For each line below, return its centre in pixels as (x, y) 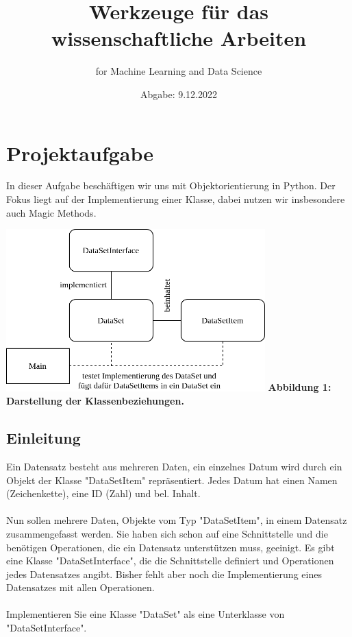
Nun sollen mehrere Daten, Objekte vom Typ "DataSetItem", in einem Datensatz (177, 520)
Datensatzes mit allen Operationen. (80, 587)
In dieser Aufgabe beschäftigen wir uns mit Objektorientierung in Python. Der (171, 185)
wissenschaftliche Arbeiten (179, 38)
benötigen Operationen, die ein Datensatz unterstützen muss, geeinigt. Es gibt (171, 547)
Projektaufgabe (80, 153)
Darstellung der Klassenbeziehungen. (95, 401)
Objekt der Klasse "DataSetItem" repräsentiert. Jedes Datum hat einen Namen (172, 480)
